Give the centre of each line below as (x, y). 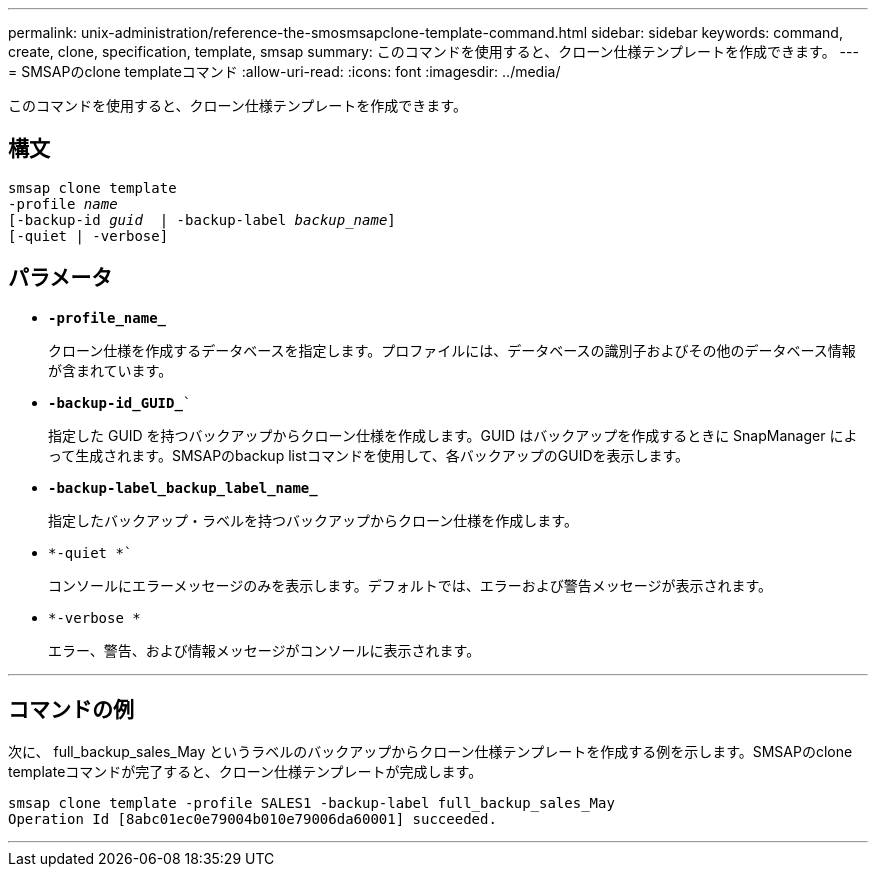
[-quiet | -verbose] (88, 235)
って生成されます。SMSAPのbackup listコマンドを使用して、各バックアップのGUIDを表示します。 (369, 455)
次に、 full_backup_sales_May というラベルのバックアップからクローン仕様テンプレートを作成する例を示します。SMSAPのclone (430, 751)
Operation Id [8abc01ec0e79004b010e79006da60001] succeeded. (252, 818)
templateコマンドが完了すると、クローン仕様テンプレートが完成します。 (245, 771)
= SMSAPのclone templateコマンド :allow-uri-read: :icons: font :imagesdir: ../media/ (284, 71)
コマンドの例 (71, 710)
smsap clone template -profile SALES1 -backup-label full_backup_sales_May (311, 802)
